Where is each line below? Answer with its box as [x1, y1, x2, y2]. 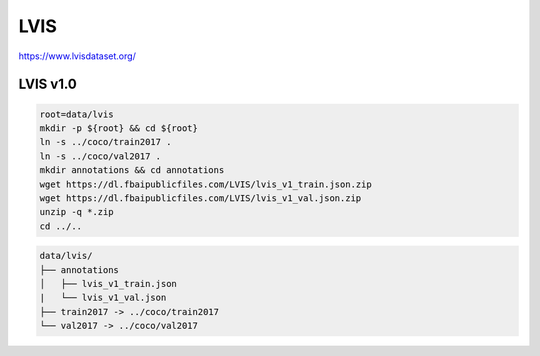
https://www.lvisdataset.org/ [18, 50, 137, 62]
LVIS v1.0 [18, 76, 77, 93]
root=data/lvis [39, 108, 114, 120]
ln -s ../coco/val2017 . [39, 150, 162, 162]
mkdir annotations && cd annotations [39, 165, 225, 176]
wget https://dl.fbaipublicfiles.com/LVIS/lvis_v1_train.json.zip [39, 178, 372, 190]
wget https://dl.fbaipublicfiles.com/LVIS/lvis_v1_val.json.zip [39, 192, 362, 204]
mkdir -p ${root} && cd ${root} [39, 122, 199, 134]
